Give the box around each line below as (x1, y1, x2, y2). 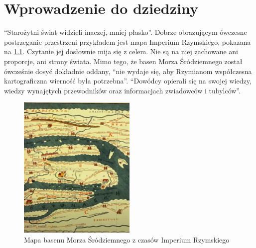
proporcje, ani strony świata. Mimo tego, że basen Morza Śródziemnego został (4, 56, 243, 66)
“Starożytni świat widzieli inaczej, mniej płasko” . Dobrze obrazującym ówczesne (4, 27, 247, 37)
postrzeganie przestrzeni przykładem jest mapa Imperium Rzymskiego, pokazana (4, 36, 251, 47)
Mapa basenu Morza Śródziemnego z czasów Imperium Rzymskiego (24, 234, 230, 245)
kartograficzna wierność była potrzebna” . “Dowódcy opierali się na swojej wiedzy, (4, 76, 252, 86)
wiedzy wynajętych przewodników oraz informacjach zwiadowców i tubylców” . (4, 85, 241, 95)
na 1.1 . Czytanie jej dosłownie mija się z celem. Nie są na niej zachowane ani (4, 46, 238, 57)
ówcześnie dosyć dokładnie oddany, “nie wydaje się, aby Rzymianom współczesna (4, 66, 252, 76)
